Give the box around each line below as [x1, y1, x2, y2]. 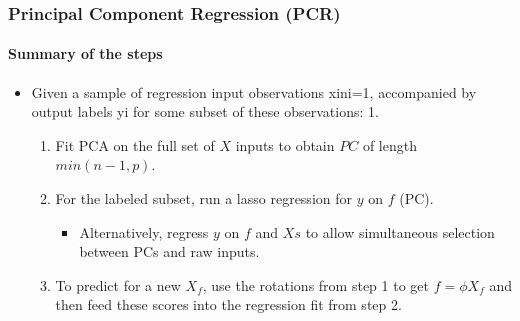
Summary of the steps [8, 43, 163, 64]
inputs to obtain [235, 134, 335, 155]
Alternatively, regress [79, 221, 209, 242]
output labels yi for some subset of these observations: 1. [31, 101, 379, 122]
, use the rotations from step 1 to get [202, 274, 429, 295]
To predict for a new [55, 274, 181, 295]
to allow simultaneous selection [305, 221, 495, 242]
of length [362, 134, 417, 155]
